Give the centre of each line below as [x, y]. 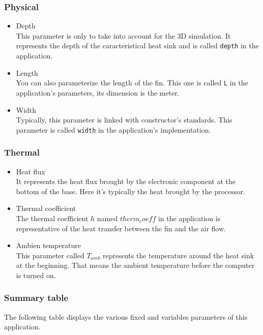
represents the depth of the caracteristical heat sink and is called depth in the [137, 45]
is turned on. [36, 275]
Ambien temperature [49, 245]
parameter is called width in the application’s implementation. [113, 129]
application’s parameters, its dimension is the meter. [98, 92]
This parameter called [50, 255]
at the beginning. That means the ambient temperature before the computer [135, 265]
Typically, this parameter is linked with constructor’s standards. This [124, 120]
